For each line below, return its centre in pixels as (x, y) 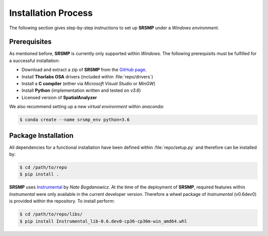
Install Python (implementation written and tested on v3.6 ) (81, 90)
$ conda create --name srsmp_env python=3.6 (75, 120)
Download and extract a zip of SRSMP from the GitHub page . (84, 70)
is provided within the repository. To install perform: (62, 201)
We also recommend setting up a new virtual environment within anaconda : (87, 107)
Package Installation (41, 136)
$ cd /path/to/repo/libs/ (51, 214)
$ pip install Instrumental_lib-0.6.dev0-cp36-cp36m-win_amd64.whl (103, 221)
